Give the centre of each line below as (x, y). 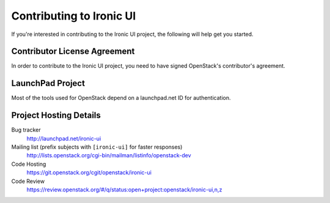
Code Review (28, 181)
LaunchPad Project (48, 83)
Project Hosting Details (56, 116)
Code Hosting (29, 164)
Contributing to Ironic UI (74, 16)
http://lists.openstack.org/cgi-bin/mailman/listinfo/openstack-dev (109, 155)
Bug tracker (26, 130)
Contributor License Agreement (73, 52)
